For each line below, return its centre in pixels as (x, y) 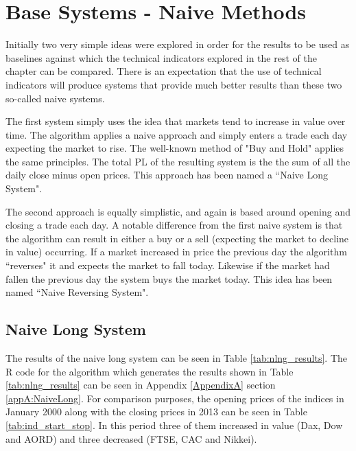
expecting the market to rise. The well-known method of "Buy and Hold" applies (175, 148)
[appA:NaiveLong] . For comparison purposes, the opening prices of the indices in (175, 398)
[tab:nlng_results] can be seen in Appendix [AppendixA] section (141, 385)
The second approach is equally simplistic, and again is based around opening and (178, 211)
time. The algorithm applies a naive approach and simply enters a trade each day (177, 134)
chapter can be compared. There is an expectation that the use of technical (164, 71)
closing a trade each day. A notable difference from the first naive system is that (174, 225)
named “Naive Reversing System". (77, 292)
